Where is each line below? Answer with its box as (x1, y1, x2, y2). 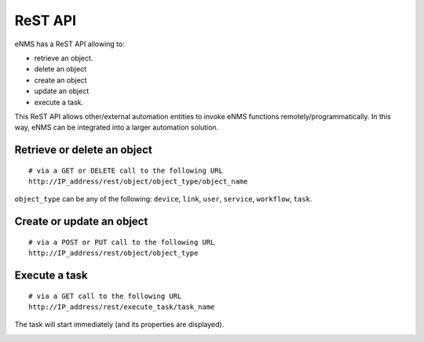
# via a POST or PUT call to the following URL (28, 238, 215, 246)
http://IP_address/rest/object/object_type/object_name (28, 177, 248, 186)
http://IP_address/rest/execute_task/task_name (28, 303, 215, 311)
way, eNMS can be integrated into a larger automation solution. (14, 122, 219, 133)
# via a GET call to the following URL (28, 291, 182, 300)
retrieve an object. (34, 53, 93, 63)
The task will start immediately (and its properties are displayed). (14, 320, 225, 329)
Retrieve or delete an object (14, 144, 152, 157)
